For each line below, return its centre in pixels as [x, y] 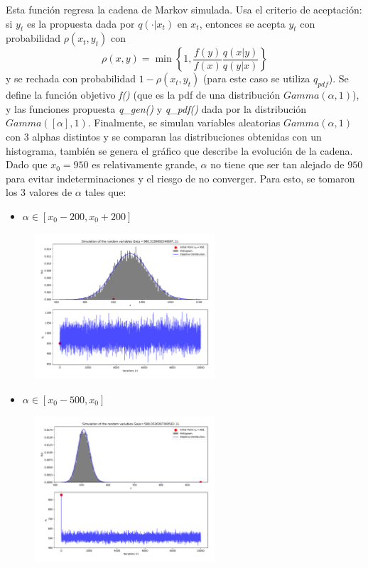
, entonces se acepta [242, 23]
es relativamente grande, [145, 164]
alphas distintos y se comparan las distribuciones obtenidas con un [177, 136]
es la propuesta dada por [81, 23]
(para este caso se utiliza [256, 78]
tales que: [105, 192]
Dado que [27, 164]
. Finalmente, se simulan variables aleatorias [184, 122]
